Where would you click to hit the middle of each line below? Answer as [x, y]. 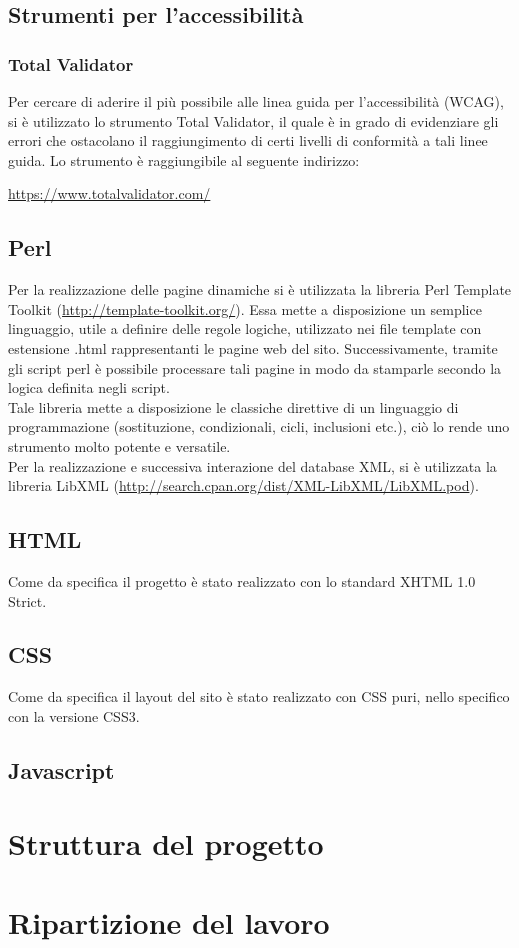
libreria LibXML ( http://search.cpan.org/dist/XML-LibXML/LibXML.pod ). [243, 485]
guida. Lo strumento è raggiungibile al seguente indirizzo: [184, 159]
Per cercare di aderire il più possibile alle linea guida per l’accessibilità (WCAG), [256, 101]
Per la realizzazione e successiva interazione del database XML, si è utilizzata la [252, 465]
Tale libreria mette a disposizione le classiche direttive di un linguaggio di [233, 406]
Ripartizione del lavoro [169, 921]
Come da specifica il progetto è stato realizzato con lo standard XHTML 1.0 [242, 580]
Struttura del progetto [166, 843]
